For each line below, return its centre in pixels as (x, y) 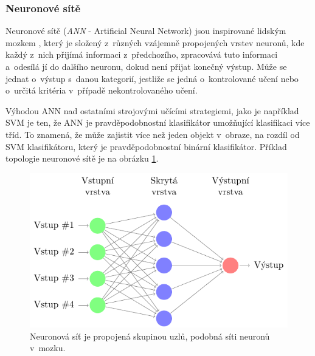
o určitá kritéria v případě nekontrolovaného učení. (102, 90)
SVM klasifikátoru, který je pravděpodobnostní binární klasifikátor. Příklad (146, 146)
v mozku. (48, 348)
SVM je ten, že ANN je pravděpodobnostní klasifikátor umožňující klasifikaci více (158, 122)
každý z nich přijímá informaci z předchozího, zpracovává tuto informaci (142, 54)
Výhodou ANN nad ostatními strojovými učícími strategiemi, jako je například (152, 110)
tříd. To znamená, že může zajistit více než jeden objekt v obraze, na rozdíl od (153, 134)
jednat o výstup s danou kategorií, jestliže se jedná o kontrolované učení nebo (152, 78)
